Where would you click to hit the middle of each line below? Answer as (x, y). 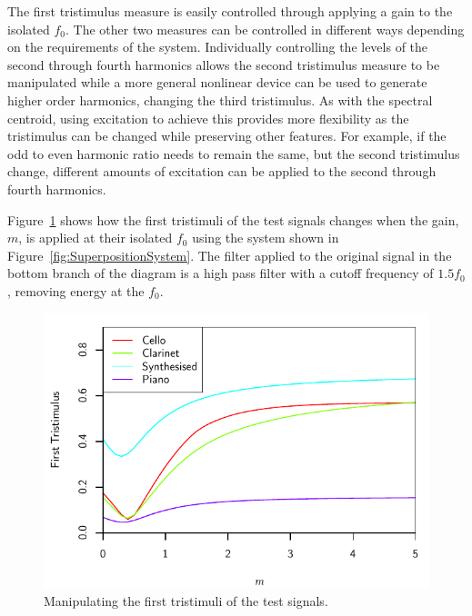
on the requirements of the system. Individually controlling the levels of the (218, 47)
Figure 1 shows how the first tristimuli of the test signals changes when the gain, (233, 219)
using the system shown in (266, 238)
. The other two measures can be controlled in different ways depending (265, 29)
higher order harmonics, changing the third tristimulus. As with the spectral (220, 99)
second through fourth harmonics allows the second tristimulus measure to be (224, 64)
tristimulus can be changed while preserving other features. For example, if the (227, 136)
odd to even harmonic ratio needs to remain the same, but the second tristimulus (234, 153)
